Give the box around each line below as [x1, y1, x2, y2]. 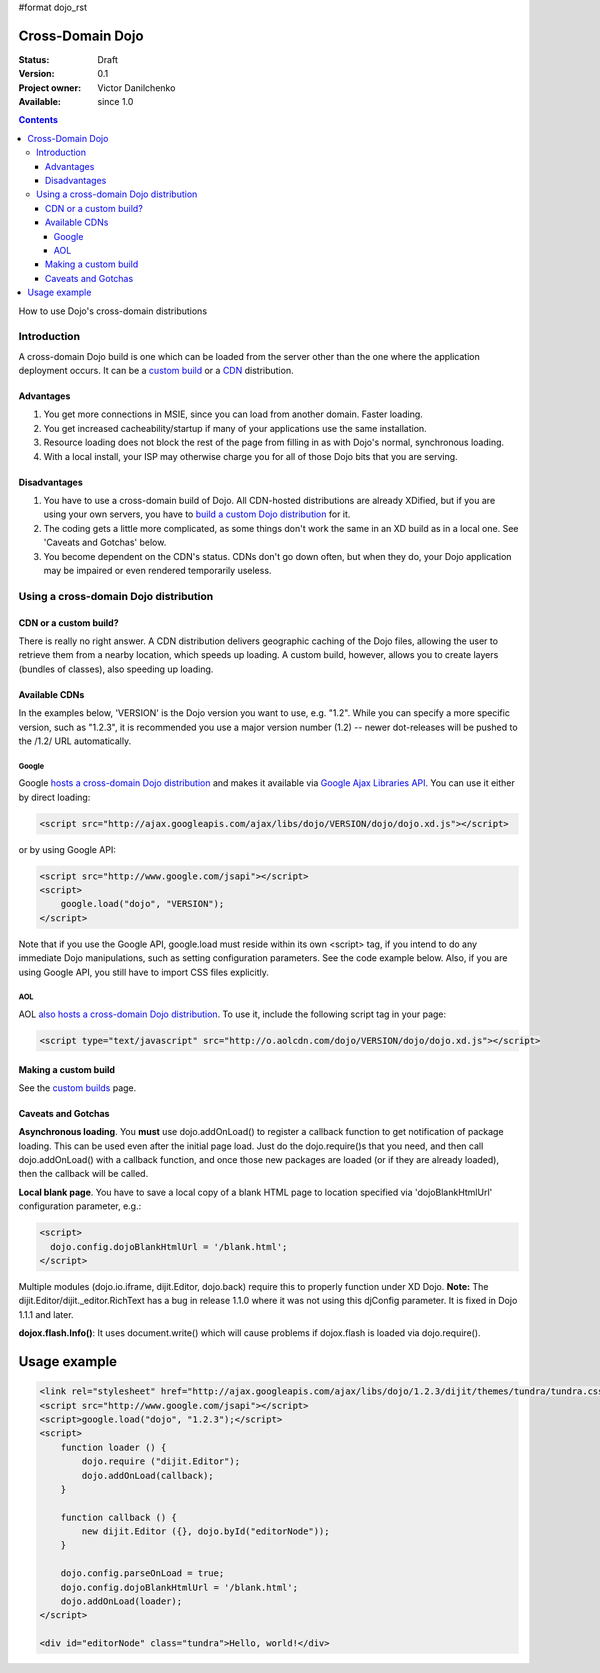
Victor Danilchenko [97, 81, 176, 94]
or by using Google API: [18, 843, 117, 855]
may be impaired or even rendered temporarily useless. [43, 564, 272, 576]
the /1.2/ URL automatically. [18, 735, 132, 747]
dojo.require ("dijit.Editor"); [81, 1456, 240, 1467]
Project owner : [18, 81, 82, 94]
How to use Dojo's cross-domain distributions [18, 305, 208, 317]
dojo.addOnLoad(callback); [81, 1470, 214, 1481]
